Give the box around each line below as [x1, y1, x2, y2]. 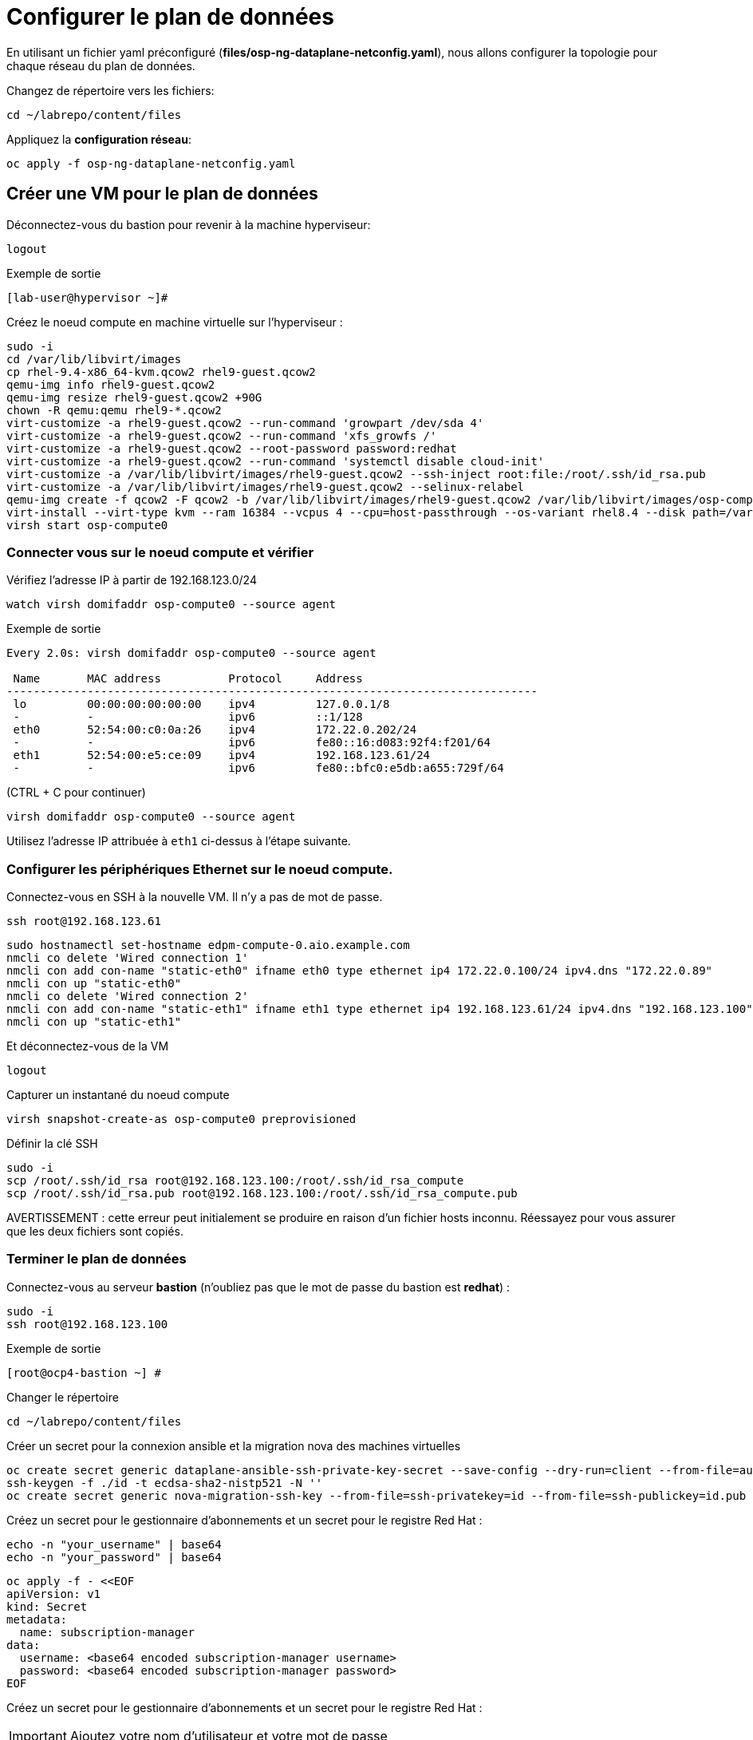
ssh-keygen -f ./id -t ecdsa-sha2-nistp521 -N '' [6, 1476, 323, 1489]
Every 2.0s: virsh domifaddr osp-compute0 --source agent [6, 647, 376, 660]
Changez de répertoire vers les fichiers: [6, 83, 215, 97]
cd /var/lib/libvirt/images [6, 352, 182, 366]
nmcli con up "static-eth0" [6, 977, 182, 991]
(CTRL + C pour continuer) [6, 785, 146, 800]
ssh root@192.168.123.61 [6, 915, 161, 928]
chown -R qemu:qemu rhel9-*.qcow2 [6, 403, 222, 417]
